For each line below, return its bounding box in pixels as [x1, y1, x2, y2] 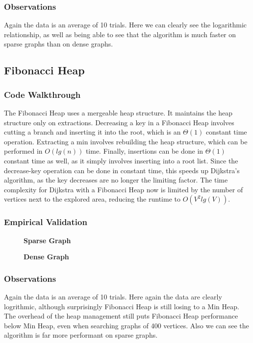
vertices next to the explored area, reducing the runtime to [4, 194, 180, 204]
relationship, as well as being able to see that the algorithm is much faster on [4, 29, 236, 39]
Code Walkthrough [4, 88, 81, 100]
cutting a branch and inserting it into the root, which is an [4, 127, 181, 137]
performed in [4, 146, 43, 156]
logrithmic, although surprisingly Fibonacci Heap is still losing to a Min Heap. [4, 301, 239, 311]
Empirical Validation [4, 216, 87, 228]
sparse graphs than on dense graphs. [4, 39, 113, 49]
